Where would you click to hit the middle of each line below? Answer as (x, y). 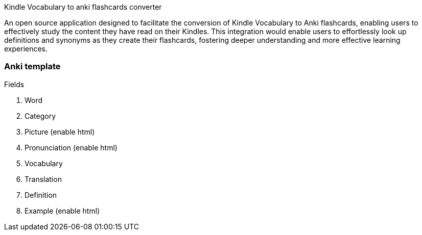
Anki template (32, 67)
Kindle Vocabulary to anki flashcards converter (83, 7)
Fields (14, 84)
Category (40, 116)
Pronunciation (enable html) (71, 147)
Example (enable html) (62, 211)
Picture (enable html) (60, 132)
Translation (43, 179)
